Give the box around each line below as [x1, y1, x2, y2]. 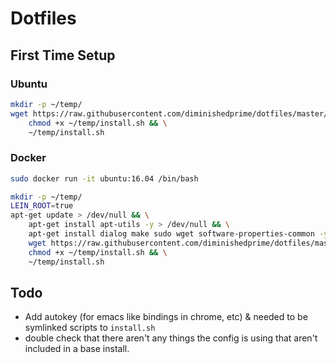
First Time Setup [10, 47, 116, 64]
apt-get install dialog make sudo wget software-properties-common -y [28, 229, 329, 239]
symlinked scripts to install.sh [24, 322, 156, 334]
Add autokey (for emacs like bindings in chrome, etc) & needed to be [24, 311, 308, 323]
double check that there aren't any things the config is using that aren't [24, 332, 318, 344]
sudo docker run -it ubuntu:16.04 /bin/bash [10, 173, 199, 184]
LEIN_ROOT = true [10, 201, 74, 211]
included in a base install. [24, 343, 130, 355]
